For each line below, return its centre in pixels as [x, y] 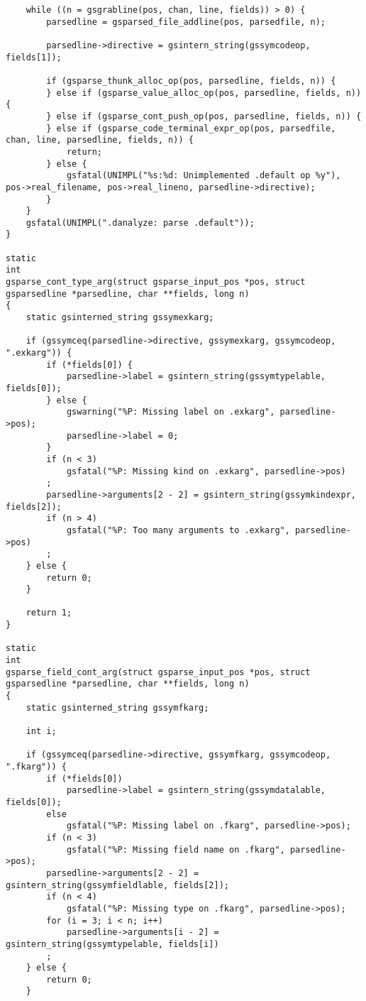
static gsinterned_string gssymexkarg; [120, 318]
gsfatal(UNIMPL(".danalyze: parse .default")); [140, 223]
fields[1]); [34, 57]
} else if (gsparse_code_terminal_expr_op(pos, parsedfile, [191, 128]
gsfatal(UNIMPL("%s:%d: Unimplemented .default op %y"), [204, 176]
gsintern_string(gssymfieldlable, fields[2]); [117, 885]
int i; [41, 732]
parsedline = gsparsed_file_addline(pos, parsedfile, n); [186, 22]
